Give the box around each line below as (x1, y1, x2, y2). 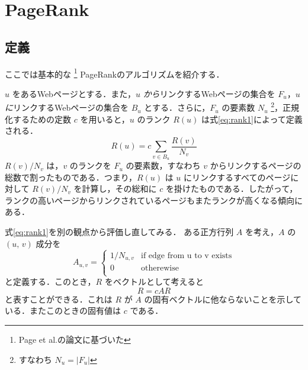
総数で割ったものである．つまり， (5, 170, 137, 183)
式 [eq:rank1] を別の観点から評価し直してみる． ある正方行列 (5, 226, 234, 238)
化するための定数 (5, 112, 71, 125)
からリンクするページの (210, 159, 301, 172)
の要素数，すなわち (126, 159, 201, 172)
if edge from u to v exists (140, 251, 232, 260)
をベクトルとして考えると (104, 275, 204, 288)
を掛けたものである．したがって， (166, 182, 298, 195)
